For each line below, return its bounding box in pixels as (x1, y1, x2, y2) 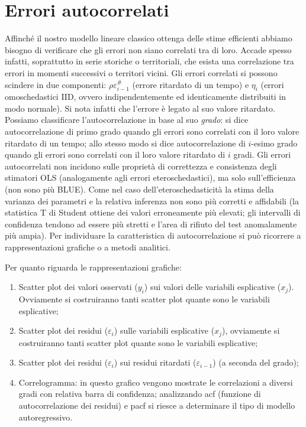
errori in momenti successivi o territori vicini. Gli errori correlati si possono (5, 66, 278, 79)
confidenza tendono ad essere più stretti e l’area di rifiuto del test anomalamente (5, 217, 297, 230)
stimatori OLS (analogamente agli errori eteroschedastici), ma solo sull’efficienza (5, 171, 296, 184)
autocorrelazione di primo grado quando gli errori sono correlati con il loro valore (5, 125, 299, 138)
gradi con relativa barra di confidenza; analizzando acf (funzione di (18, 387, 261, 400)
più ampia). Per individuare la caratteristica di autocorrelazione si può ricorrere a (5, 229, 301, 242)
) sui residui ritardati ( (114, 356, 197, 369)
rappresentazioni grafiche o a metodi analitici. (5, 241, 170, 253)
